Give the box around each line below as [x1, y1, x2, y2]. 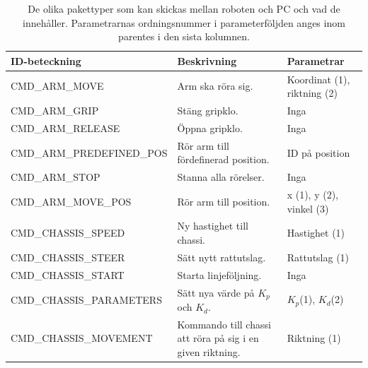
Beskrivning [177, 53, 237, 68]
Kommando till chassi [177, 316, 271, 331]
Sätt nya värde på [177, 285, 255, 299]
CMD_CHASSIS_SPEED [11, 225, 125, 240]
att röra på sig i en [177, 331, 259, 345]
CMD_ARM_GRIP [11, 103, 99, 118]
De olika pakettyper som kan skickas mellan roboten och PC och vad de [28, 1, 340, 16]
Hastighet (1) [287, 225, 345, 240]
